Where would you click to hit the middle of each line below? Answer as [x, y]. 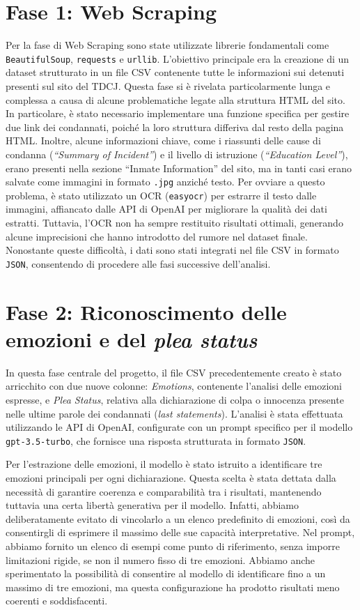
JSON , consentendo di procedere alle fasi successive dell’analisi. [138, 263]
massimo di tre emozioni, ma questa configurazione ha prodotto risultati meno [173, 587]
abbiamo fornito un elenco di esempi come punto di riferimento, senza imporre [173, 546]
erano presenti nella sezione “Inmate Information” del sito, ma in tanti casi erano [179, 168]
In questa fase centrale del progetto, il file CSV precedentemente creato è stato [174, 372]
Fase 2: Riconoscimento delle [146, 311]
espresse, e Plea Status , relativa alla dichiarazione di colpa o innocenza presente [175, 399]
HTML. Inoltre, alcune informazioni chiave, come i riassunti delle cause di [163, 140]
